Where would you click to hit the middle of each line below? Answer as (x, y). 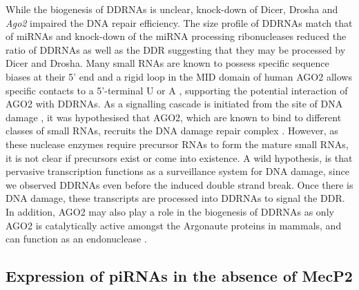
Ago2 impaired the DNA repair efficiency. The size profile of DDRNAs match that (179, 22)
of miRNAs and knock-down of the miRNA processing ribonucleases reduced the (176, 36)
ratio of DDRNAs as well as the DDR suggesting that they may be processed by (176, 49)
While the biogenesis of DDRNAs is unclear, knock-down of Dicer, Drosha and (172, 9)
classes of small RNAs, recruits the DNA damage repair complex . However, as (172, 131)
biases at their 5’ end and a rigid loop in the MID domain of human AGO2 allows (179, 76)
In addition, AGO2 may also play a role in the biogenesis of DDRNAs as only (170, 211)
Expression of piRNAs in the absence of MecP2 (179, 276)
